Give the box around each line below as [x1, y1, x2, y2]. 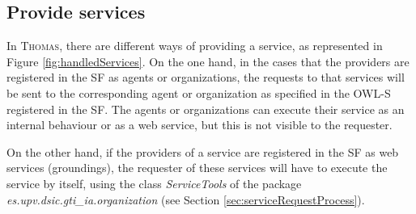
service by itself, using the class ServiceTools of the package [6, 174, 302, 191]
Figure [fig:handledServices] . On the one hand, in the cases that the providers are [6, 52, 410, 69]
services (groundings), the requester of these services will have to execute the [6, 159, 388, 176]
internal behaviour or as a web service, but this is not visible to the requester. [6, 116, 393, 133]
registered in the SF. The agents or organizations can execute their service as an [6, 100, 405, 117]
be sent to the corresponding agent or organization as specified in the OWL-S [6, 84, 391, 101]
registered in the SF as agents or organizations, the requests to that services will [6, 69, 405, 86]
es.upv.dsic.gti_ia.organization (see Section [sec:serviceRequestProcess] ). [6, 191, 365, 208]
